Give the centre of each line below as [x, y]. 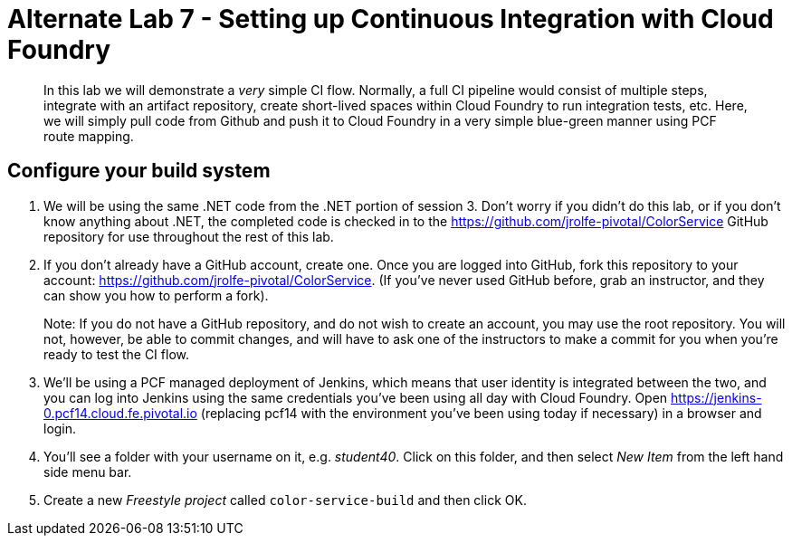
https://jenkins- [716, 397]
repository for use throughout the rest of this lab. [189, 236]
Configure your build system [139, 171]
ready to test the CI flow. [116, 354]
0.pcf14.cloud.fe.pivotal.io [120, 413]
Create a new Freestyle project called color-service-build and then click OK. [285, 500]
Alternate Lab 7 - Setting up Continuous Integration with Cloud [391, 19]
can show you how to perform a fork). [156, 295]
